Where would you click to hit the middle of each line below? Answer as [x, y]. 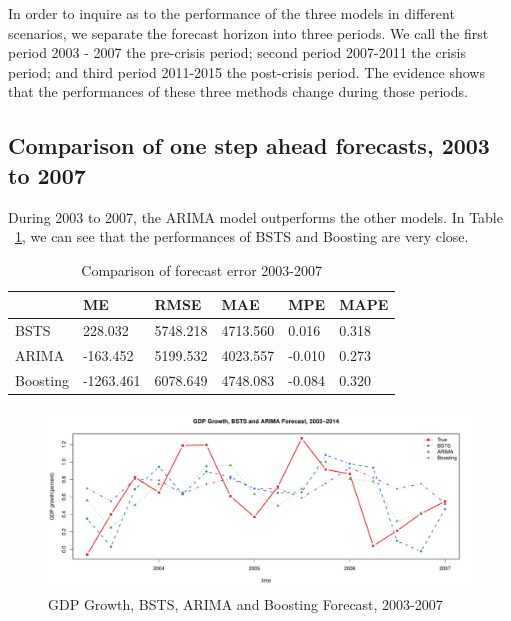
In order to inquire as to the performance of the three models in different [231, 13]
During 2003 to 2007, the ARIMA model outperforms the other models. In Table [255, 216]
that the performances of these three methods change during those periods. [238, 91]
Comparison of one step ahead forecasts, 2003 [249, 145]
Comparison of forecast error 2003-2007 [201, 269]
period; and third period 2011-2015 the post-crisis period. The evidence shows [246, 71]
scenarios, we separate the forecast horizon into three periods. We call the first [248, 32]
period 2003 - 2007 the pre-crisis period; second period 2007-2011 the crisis [237, 52]
